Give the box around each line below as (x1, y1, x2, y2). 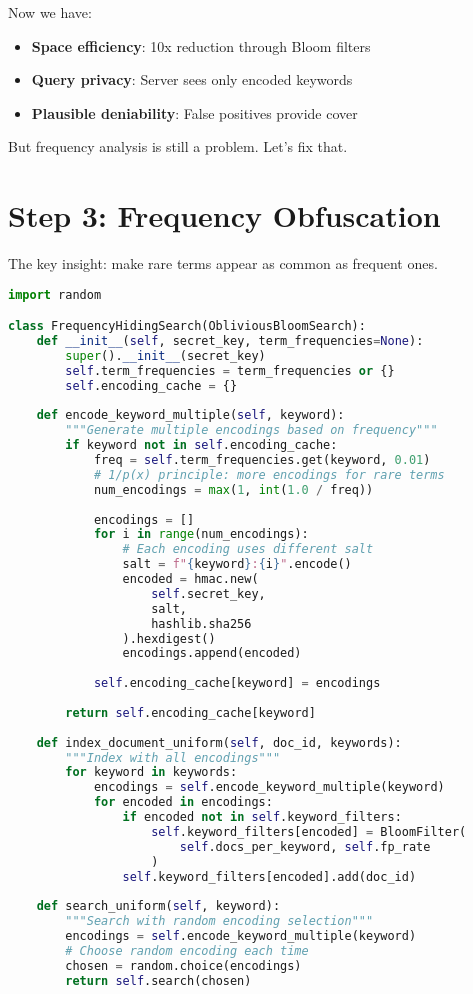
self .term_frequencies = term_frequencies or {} (65, 363, 395, 378)
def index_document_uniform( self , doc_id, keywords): (36, 735, 402, 750)
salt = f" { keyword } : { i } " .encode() (122, 557, 352, 572)
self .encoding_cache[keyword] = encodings (93, 676, 381, 691)
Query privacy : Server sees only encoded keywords (31, 69, 353, 90)
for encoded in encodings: (93, 795, 273, 810)
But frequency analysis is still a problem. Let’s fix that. (8, 136, 348, 157)
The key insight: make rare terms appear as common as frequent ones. (8, 253, 438, 274)
